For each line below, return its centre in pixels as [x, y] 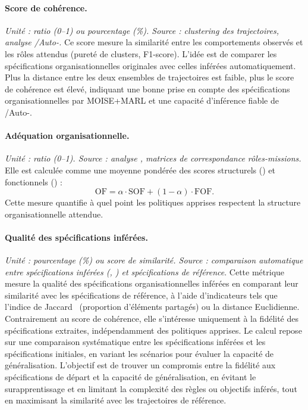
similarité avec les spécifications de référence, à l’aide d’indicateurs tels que [141, 295]
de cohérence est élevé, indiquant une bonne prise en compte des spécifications [147, 88]
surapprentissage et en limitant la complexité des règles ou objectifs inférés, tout [151, 388]
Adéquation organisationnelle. [67, 136]
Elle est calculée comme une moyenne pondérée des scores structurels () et [140, 170]
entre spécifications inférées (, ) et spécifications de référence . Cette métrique [145, 271]
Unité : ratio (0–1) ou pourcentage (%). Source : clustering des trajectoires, [142, 30]
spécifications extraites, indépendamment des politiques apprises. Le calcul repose [153, 330]
